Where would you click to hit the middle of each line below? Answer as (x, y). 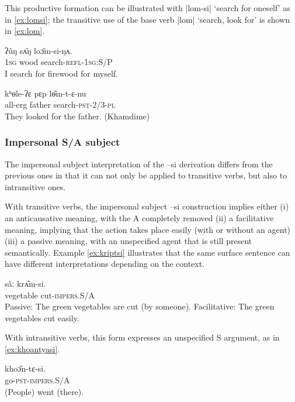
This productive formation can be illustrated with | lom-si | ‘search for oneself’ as (147, 8)
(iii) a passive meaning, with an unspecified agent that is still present (129, 241)
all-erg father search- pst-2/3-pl (60, 104)
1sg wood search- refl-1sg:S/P (59, 62)
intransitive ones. (35, 186)
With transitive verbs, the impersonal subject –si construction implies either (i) (147, 206)
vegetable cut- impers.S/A (50, 295)
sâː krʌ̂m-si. (25, 283)
